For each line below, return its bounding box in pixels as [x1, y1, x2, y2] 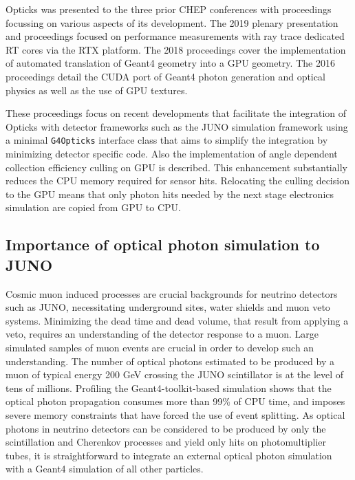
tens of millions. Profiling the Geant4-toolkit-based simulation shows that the [6, 380, 332, 395]
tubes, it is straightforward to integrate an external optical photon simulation [6, 448, 332, 462]
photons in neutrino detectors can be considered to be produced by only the [6, 421, 326, 435]
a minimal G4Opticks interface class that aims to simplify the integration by [6, 133, 328, 147]
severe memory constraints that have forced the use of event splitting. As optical [6, 407, 345, 422]
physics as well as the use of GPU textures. [6, 83, 188, 97]
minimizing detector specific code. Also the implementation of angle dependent [6, 146, 338, 160]
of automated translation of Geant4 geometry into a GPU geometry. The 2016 [6, 56, 335, 70]
